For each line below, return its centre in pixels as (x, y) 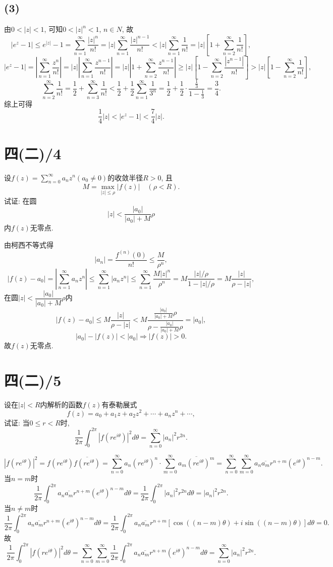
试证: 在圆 (20, 200)
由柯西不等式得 (29, 244)
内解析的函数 (61, 404)
